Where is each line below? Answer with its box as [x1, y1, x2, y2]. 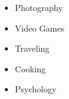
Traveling [15, 42, 50, 55]
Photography [15, 1, 63, 13]
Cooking [15, 62, 46, 75]
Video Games [15, 21, 65, 34]
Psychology [15, 83, 57, 95]
